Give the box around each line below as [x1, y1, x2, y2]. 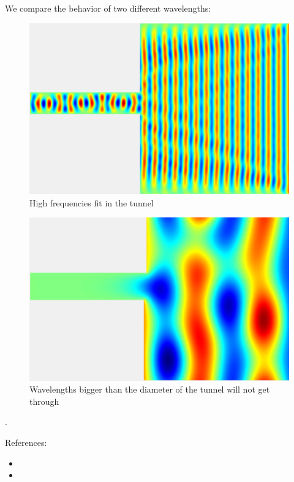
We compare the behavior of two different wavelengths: [5, 2, 211, 14]
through [29, 394, 59, 407]
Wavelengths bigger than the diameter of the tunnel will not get [29, 383, 270, 396]
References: [5, 435, 47, 448]
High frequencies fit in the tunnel [29, 196, 154, 209]
